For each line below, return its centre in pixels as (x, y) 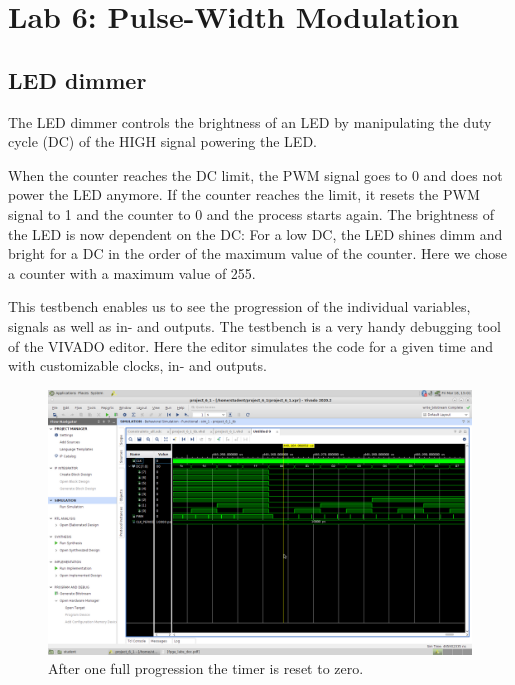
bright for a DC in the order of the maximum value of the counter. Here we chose (258, 253)
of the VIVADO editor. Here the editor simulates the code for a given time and (251, 345)
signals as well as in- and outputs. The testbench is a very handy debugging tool (254, 325)
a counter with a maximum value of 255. (132, 272)
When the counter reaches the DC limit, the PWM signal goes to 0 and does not (255, 174)
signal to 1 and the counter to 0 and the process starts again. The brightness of (251, 213)
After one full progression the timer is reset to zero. (206, 668)
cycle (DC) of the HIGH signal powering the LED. (162, 141)
